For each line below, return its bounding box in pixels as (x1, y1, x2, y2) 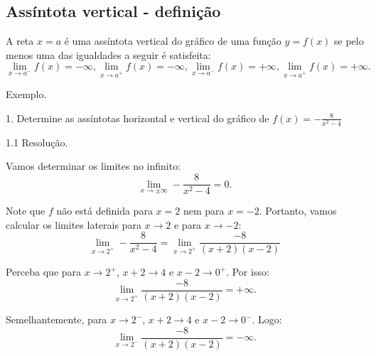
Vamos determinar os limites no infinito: (6, 158, 181, 173)
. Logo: (252, 312, 282, 327)
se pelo (334, 33, 364, 48)
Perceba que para (6, 264, 82, 279)
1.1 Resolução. (6, 134, 68, 149)
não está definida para (56, 203, 153, 218)
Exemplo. (6, 87, 47, 102)
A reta (6, 33, 34, 48)
